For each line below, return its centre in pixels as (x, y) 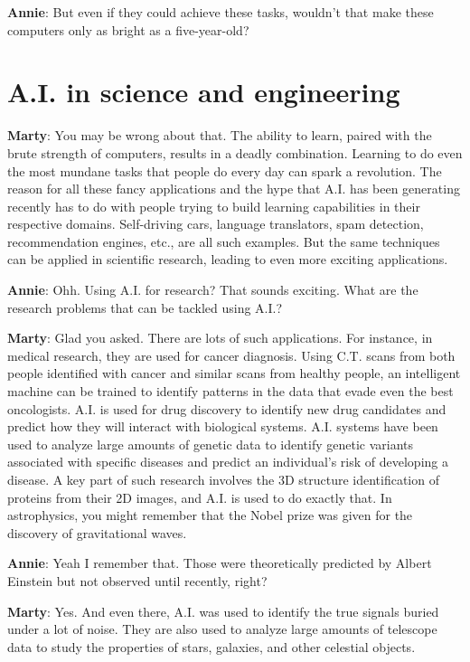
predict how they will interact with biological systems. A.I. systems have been (223, 426)
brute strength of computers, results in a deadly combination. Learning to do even (235, 152)
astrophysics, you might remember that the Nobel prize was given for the (210, 515)
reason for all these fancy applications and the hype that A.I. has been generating (234, 189)
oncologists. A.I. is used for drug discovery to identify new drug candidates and (227, 408)
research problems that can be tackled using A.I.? (145, 307)
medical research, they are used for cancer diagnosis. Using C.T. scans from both (231, 355)
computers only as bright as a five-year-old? (128, 29)
